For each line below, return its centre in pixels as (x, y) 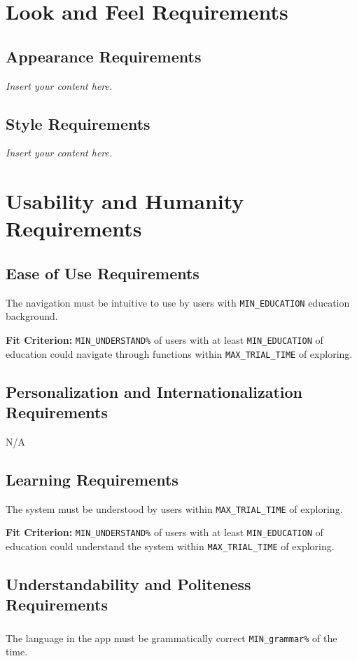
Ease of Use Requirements (103, 273)
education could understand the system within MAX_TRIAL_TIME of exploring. (170, 546)
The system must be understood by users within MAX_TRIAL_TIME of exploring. (174, 508)
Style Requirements (78, 123)
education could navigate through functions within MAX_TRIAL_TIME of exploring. (179, 353)
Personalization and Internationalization (154, 391)
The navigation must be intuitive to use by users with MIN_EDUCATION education (178, 302)
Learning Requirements (92, 479)
